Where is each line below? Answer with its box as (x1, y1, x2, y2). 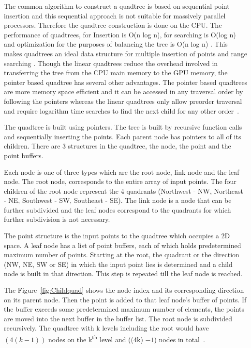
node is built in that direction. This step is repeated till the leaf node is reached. (4, 268, 243, 279)
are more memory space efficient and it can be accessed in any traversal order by (4, 86, 243, 97)
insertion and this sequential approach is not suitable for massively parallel (4, 10, 226, 20)
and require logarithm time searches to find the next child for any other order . (4, 105, 239, 116)
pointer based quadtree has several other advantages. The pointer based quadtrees (4, 77, 248, 87)
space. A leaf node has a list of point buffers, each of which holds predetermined (4, 240, 241, 250)
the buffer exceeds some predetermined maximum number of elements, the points (4, 304, 245, 314)
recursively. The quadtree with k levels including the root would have (4, 323, 209, 333)
